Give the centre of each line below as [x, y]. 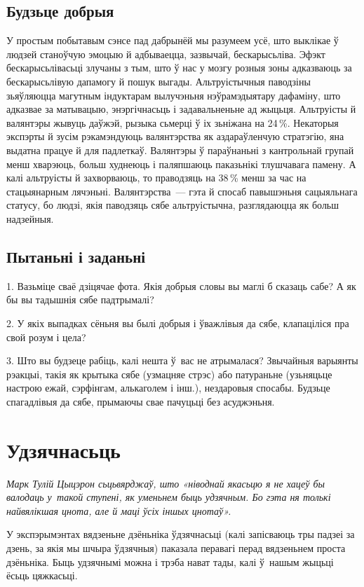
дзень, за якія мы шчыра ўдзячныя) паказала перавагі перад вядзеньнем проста [176, 547]
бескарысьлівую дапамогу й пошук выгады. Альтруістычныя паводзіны [159, 81]
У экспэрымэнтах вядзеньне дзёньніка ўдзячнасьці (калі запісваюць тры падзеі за [181, 534]
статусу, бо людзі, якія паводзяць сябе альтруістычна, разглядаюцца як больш [173, 205]
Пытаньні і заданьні [76, 256]
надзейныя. [30, 218]
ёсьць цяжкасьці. [42, 575]
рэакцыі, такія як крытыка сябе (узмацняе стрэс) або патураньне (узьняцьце [169, 374]
